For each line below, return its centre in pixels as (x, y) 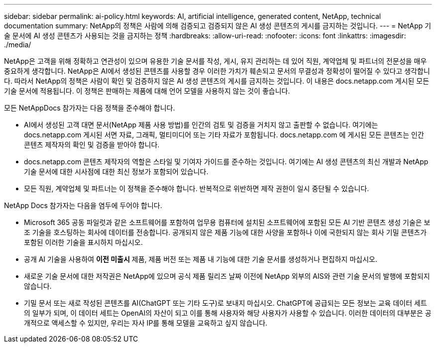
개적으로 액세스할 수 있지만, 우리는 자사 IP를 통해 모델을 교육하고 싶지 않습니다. (146, 323)
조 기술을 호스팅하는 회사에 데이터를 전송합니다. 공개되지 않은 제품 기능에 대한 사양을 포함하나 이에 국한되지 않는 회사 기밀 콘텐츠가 (225, 232)
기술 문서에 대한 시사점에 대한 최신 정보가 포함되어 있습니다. (116, 172)
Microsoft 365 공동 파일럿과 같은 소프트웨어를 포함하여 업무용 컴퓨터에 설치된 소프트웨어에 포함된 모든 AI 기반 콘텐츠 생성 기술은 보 (227, 222)
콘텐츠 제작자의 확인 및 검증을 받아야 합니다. (92, 145)
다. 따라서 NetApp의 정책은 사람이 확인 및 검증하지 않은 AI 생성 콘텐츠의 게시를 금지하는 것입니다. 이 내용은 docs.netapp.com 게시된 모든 (217, 81)
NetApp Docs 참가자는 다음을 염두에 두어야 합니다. (83, 205)
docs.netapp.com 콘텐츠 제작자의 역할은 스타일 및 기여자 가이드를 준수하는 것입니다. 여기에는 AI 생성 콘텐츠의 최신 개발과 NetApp (226, 162)
